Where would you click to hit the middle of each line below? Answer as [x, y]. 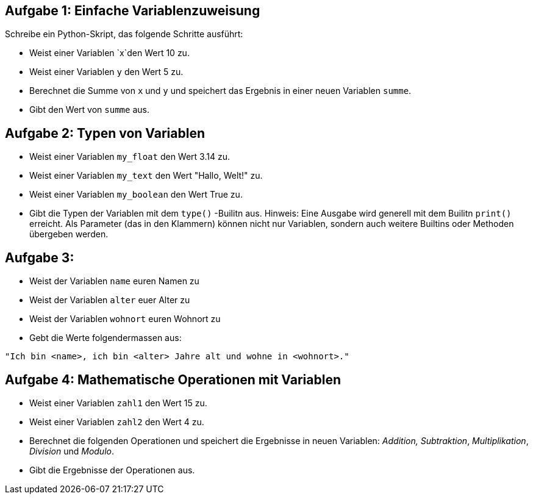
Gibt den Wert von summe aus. [89, 110]
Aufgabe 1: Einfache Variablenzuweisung [133, 11]
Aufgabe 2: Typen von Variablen [105, 133]
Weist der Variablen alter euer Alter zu [110, 300]
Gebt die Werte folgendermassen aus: [106, 338]
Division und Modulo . [72, 451]
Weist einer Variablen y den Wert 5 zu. [106, 72]
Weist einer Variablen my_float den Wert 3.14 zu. [130, 157]
